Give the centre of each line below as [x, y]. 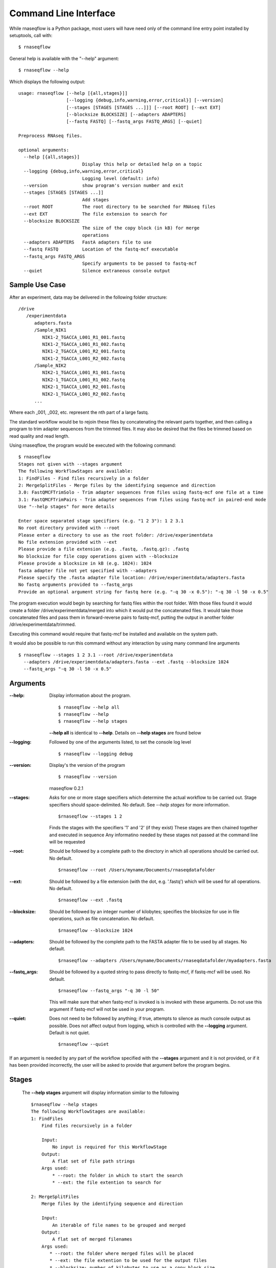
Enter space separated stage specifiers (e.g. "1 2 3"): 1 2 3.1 [101, 521]
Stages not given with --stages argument [70, 464]
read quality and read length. [39, 436]
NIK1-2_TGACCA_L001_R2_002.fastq [84, 358]
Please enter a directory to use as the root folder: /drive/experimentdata [116, 535]
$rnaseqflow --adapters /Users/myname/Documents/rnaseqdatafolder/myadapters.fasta [165, 960]
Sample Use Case [38, 285]
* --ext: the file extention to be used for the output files [128, 1261]
